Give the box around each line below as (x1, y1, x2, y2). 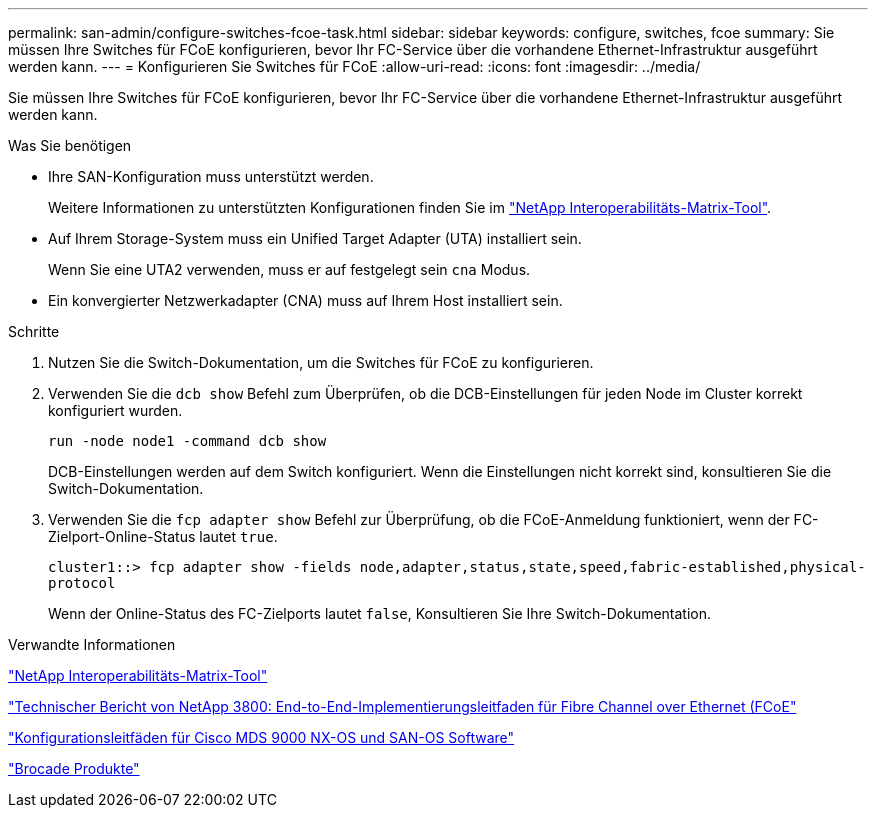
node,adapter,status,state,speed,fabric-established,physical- (359, 559, 866, 575)
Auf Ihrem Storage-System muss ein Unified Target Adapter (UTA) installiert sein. (48, 230, 582, 247)
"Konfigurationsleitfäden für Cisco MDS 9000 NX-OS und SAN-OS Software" (8, 729, 515, 746)
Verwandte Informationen (8, 636, 176, 653)
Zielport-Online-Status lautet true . (48, 528, 278, 545)
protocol (48, 575, 116, 591)
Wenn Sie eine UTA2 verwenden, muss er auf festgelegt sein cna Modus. (48, 261, 531, 278)
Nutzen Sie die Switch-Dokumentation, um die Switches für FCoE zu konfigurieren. (48, 354, 594, 371)
